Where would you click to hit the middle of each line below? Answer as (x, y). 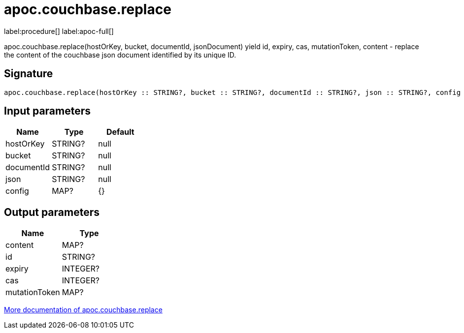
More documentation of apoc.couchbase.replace (83, 310)
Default (120, 132)
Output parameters (52, 212)
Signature (29, 74)
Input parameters (48, 111)
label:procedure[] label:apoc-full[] (59, 31)
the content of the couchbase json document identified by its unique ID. (120, 55)
